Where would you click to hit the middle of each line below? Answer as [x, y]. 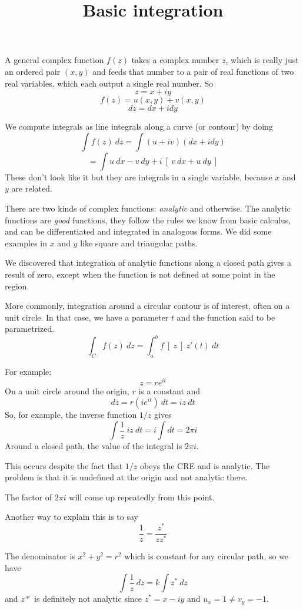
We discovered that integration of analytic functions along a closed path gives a [148, 263]
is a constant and [169, 390]
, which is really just [262, 60]
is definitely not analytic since [88, 599]
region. [17, 286]
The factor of [29, 497]
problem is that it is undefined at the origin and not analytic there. [126, 477]
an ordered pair [33, 71]
